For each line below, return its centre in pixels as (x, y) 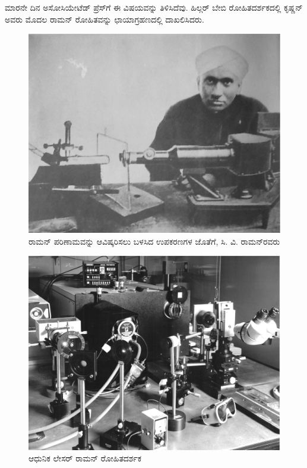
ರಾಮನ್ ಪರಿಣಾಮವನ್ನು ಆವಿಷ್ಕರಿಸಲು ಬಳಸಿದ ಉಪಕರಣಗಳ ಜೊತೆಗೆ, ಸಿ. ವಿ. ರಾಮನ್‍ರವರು (154, 241)
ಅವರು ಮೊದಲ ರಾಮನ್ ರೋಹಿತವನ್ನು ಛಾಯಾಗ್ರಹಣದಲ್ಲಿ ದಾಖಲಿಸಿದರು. (105, 19)
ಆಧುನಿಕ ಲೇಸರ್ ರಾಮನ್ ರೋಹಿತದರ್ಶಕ (85, 458)
